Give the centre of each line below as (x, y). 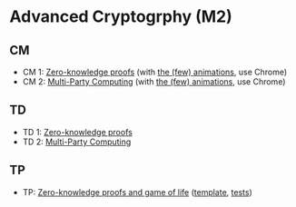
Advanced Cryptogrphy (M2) (121, 17)
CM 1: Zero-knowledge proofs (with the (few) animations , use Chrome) (155, 72)
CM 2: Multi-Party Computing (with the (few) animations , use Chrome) (154, 82)
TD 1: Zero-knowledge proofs (78, 132)
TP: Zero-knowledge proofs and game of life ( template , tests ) (137, 192)
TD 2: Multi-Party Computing (77, 142)
